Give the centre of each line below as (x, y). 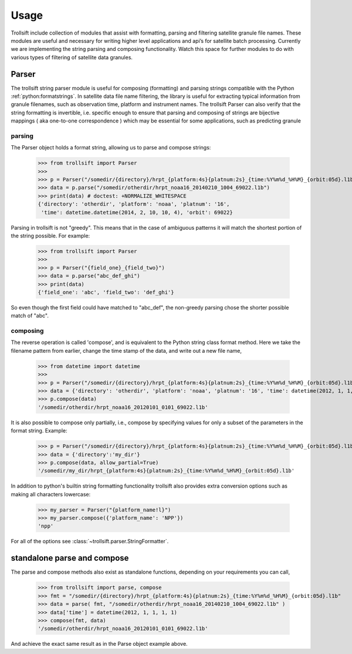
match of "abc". (30, 316)
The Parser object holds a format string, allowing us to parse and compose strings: (111, 148)
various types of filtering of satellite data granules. (72, 57)
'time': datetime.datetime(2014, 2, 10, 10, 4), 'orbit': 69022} (137, 212)
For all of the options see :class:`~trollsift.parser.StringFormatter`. (90, 541)
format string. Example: (39, 431)
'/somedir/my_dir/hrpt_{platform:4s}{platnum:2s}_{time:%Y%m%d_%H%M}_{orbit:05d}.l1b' (166, 471)
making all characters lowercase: (51, 494)
